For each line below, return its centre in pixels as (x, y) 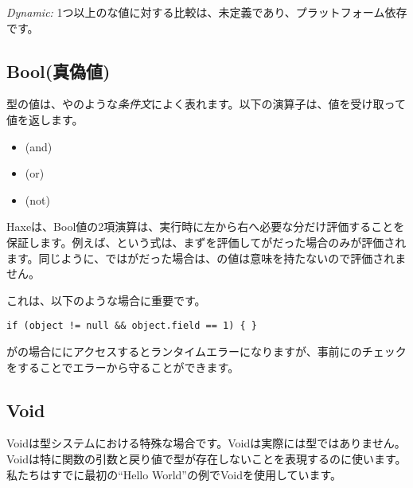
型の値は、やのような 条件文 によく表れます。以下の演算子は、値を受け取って (206, 104)
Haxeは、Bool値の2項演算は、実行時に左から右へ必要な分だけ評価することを (206, 226)
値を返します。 (45, 119)
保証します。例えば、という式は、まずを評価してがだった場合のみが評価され (206, 242)
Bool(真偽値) (58, 70)
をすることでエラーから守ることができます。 (123, 367)
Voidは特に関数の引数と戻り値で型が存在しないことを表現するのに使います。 (206, 458)
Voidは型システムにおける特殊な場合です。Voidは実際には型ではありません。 (206, 443)
